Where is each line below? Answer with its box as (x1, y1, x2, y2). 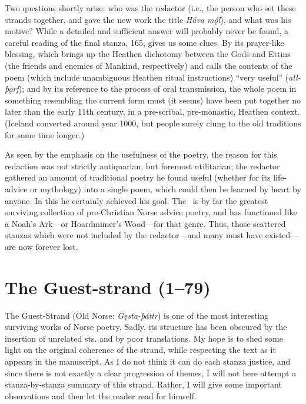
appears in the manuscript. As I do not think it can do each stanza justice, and (5, 355, 291, 367)
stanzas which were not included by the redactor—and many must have (5, 229, 263, 241)
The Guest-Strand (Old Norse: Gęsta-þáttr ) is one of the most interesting (5, 309, 269, 321)
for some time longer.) (5, 128, 85, 141)
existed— (265, 229, 299, 241)
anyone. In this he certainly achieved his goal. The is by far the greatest (5, 194, 268, 206)
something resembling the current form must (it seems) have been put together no (5, 94, 301, 106)
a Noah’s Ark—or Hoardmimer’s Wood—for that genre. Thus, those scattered (5, 217, 286, 229)
